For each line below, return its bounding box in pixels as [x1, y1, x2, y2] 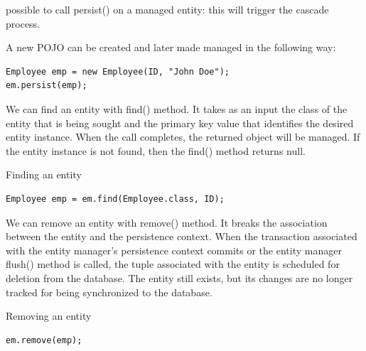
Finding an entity [6, 167, 82, 182]
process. [6, 16, 41, 31]
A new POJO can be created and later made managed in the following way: [6, 40, 336, 55]
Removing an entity [6, 308, 92, 323]
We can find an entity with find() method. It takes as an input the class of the [6, 101, 348, 116]
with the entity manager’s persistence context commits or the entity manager [6, 242, 342, 257]
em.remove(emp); [6, 335, 82, 345]
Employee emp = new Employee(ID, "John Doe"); [6, 66, 230, 77]
